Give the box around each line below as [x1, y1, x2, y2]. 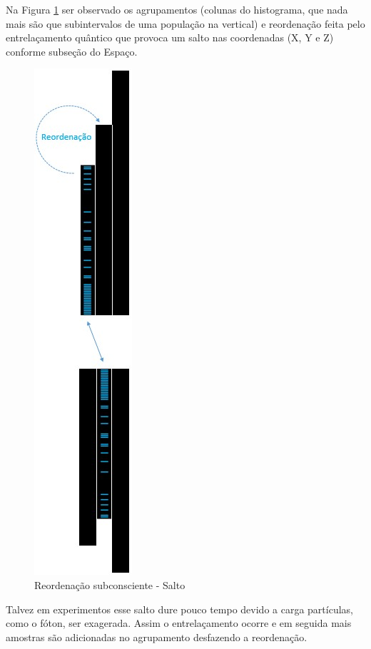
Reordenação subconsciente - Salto [34, 577, 185, 592]
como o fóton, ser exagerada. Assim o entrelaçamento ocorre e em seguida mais [6, 615, 352, 630]
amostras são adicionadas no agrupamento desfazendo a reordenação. [6, 629, 308, 644]
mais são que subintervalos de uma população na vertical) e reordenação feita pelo [6, 16, 365, 31]
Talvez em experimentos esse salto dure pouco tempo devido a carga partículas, [6, 601, 353, 616]
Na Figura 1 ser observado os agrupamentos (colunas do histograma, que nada [6, 2, 348, 16]
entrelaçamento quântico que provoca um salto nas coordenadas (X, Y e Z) [6, 30, 334, 45]
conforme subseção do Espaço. [6, 44, 138, 58]
